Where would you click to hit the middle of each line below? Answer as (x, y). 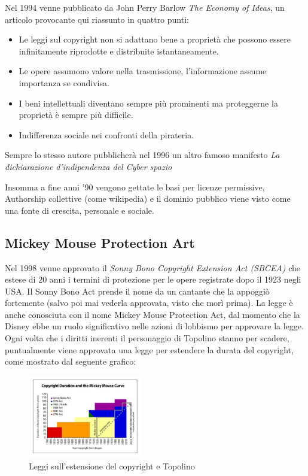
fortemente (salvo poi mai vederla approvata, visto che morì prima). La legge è (149, 303)
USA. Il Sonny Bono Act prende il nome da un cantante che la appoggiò (137, 291)
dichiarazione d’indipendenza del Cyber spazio (89, 166)
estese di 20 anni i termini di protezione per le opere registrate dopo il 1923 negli (153, 279)
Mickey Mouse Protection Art (100, 242)
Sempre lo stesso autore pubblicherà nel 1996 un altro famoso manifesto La (142, 155)
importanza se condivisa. (64, 82)
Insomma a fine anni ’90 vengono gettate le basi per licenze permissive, (135, 187)
